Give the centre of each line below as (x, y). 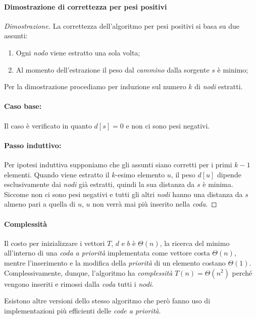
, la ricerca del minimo (195, 243)
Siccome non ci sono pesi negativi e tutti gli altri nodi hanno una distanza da (123, 194)
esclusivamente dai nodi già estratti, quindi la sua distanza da (99, 184)
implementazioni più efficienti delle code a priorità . (83, 310)
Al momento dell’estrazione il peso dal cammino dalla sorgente (113, 69)
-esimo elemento (140, 174)
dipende (229, 174)
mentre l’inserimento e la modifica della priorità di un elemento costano (115, 262)
